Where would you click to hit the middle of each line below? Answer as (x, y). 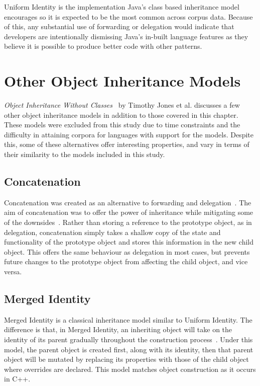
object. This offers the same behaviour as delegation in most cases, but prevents (127, 251)
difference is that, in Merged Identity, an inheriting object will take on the (118, 329)
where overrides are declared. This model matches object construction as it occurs (130, 369)
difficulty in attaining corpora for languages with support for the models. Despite (129, 134)
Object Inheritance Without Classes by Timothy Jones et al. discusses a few (122, 105)
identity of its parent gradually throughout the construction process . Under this (128, 339)
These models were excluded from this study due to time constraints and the (122, 125)
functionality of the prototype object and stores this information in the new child (129, 242)
